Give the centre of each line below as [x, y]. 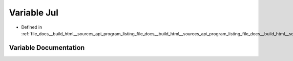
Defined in [32, 27]
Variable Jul [34, 13]
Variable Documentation [47, 48]
